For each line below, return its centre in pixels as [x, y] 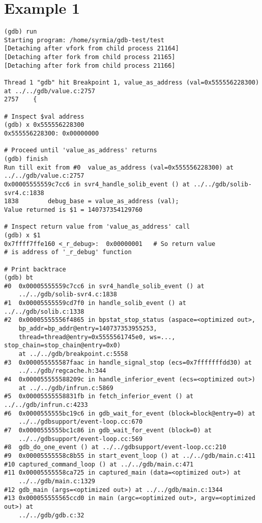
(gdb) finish [26, 159]
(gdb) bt [19, 278]
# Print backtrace [35, 269]
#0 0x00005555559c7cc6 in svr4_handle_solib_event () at [104, 286]
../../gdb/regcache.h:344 [62, 371]
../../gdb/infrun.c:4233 [46, 405]
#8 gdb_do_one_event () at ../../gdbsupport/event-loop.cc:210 [115, 447]
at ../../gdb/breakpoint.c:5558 [73, 354]
